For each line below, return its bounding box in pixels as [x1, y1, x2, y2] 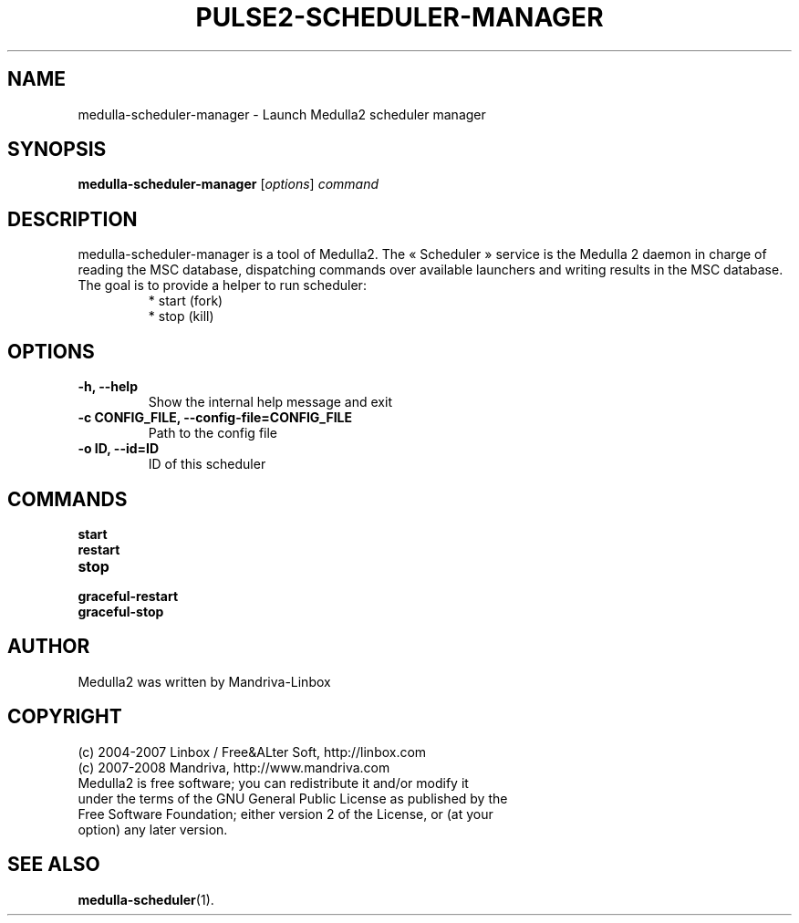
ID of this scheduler [148, 456, 266, 472]
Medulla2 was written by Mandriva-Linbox [78, 673, 331, 690]
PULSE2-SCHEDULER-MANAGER [195, 2, 604, 33]
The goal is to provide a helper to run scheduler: [78, 277, 367, 294]
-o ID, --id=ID [78, 441, 160, 457]
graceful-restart [78, 587, 179, 604]
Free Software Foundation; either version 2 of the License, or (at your [78, 805, 493, 822]
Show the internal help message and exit [148, 394, 392, 410]
